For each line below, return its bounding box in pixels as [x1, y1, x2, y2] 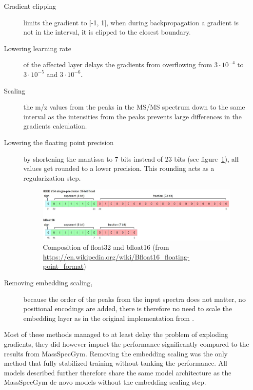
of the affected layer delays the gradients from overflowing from [23, 59, 212, 70]
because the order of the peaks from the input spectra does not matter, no [23, 294, 246, 304]
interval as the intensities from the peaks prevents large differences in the [23, 111, 242, 121]
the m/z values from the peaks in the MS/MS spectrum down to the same [23, 102, 245, 112]
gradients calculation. [23, 121, 87, 131]
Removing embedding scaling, [4, 278, 93, 288]
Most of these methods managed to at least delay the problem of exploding [4, 329, 228, 339]
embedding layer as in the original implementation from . [23, 313, 194, 323]
